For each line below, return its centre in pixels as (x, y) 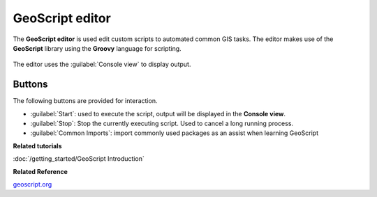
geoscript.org (32, 184)
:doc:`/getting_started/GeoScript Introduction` (79, 159)
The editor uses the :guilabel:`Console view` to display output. (102, 64)
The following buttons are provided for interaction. (85, 101)
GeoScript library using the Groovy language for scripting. (97, 48)
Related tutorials (37, 145)
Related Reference (40, 171)
